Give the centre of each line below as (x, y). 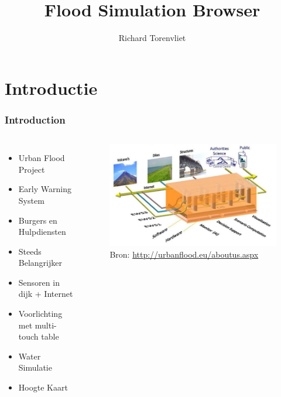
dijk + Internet (46, 294)
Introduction (35, 119)
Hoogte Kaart (43, 387)
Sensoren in (39, 282)
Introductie (51, 88)
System (31, 200)
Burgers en (38, 220)
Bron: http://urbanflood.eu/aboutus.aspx (184, 254)
